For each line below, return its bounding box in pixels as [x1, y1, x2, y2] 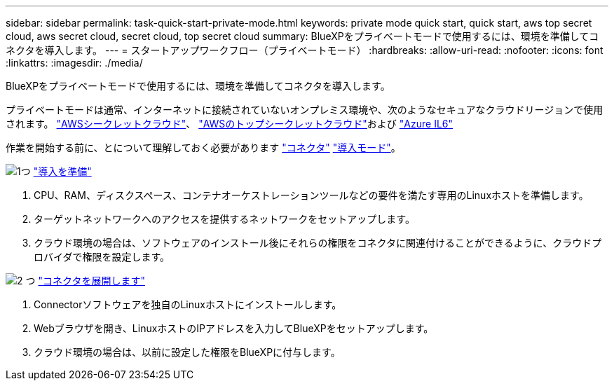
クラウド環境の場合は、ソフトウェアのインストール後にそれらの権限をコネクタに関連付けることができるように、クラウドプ [34, 237, 602, 249]
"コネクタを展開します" [38, 275, 145, 287]
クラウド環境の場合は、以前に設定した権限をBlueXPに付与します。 [34, 346, 341, 358]
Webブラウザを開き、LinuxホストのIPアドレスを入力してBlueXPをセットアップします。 [34, 322, 434, 334]
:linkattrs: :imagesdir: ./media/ [6, 57, 143, 69]
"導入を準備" [33, 165, 92, 177]
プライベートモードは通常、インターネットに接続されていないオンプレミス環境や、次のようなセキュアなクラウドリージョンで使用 [6, 104, 603, 116]
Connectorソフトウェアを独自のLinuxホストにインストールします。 [34, 298, 342, 310]
